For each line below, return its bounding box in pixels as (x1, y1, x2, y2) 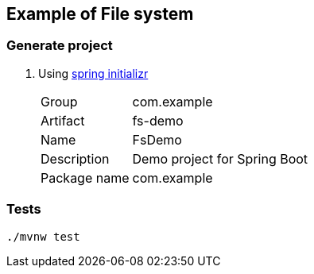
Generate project (6, 37, 113, 54)
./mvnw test (6, 230, 80, 243)
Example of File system (6, 4, 194, 24)
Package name (41, 169, 130, 186)
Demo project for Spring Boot (132, 150, 308, 167)
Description (41, 150, 110, 167)
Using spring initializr (38, 66, 149, 80)
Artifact (41, 112, 85, 129)
